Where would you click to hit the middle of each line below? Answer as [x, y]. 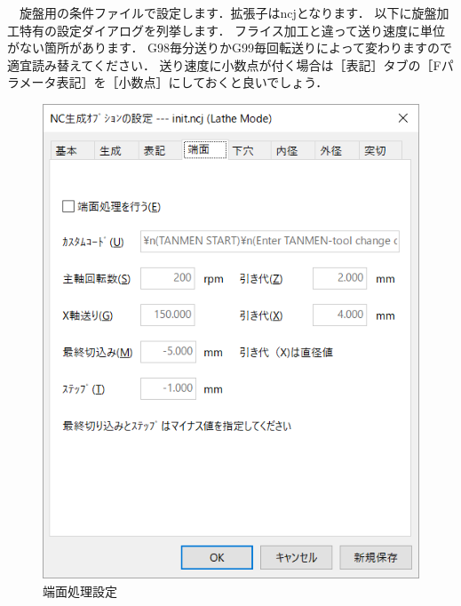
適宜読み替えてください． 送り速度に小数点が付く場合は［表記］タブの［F [224, 64]
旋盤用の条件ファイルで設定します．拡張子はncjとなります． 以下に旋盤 [228, 12]
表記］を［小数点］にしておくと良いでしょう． [192, 82]
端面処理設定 [80, 590]
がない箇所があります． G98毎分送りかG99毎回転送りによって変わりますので [230, 48]
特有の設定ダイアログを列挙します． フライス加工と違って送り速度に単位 [232, 30]
